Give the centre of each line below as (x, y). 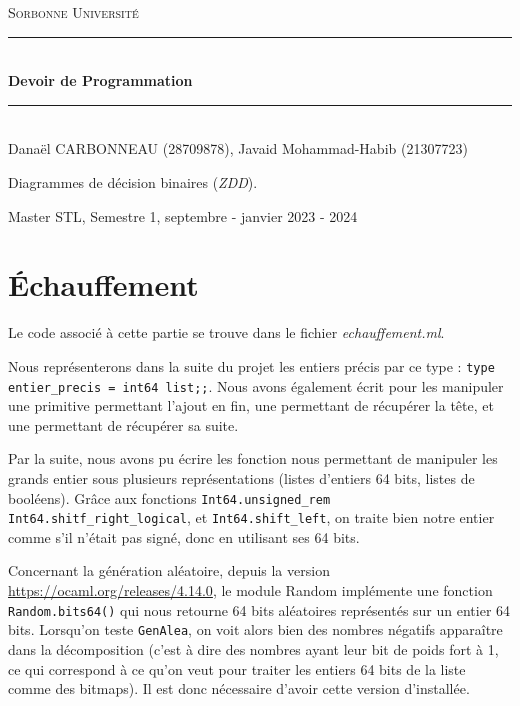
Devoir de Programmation (100, 80)
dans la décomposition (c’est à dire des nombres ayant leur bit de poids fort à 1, (253, 648)
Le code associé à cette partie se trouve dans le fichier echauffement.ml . (226, 332)
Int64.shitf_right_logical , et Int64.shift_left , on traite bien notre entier (251, 517)
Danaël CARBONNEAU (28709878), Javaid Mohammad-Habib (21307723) (238, 148)
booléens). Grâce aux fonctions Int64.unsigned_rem (169, 497)
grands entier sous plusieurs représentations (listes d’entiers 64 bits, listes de (241, 477)
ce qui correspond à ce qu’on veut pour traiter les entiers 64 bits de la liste (237, 668)
